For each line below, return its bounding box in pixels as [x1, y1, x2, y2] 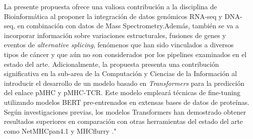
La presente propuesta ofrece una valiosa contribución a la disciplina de [4, 1, 217, 11]
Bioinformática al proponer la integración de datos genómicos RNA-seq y [4, 11, 222, 21]
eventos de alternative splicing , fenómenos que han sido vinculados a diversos [4, 40, 234, 50]
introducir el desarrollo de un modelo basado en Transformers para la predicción [4, 78, 245, 88]
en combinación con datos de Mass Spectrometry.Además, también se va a [17, 20, 239, 31]
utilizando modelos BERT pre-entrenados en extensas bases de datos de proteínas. [4, 97, 250, 107]
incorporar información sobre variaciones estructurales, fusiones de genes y [4, 30, 226, 40]
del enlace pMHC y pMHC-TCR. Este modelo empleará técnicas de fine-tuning [4, 87, 241, 98]
